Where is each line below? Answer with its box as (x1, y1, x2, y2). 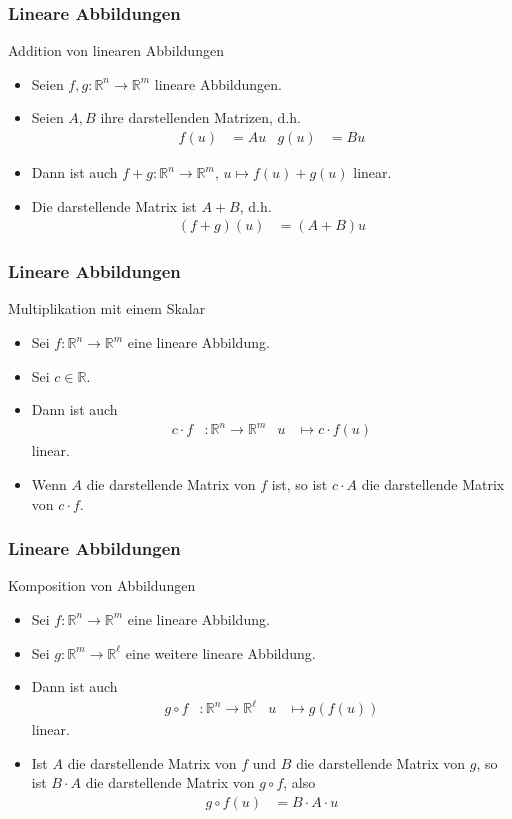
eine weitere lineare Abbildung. (125, 642, 316, 663)
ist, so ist (271, 473, 328, 494)
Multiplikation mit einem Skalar (8, 298, 206, 319)
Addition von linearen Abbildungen (8, 40, 224, 61)
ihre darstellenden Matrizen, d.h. (100, 107, 301, 128)
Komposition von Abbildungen (8, 575, 196, 596)
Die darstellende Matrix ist (31, 195, 197, 216)
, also (283, 772, 316, 793)
